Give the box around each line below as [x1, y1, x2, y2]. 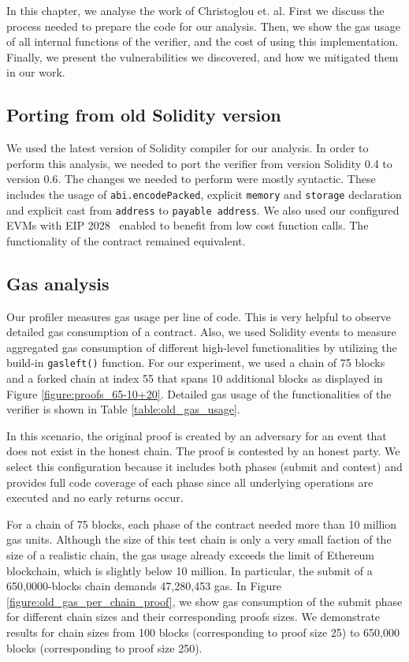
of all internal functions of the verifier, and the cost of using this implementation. [6, 33, 399, 50]
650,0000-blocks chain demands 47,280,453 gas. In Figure [6, 578, 281, 594]
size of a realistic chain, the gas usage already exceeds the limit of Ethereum [6, 547, 374, 563]
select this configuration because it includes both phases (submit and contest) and [6, 458, 403, 475]
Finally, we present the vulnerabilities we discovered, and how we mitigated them [6, 48, 399, 65]
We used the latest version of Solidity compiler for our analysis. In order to [6, 140, 369, 156]
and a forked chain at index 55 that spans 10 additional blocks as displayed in [6, 370, 383, 387]
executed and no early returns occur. [6, 489, 184, 506]
